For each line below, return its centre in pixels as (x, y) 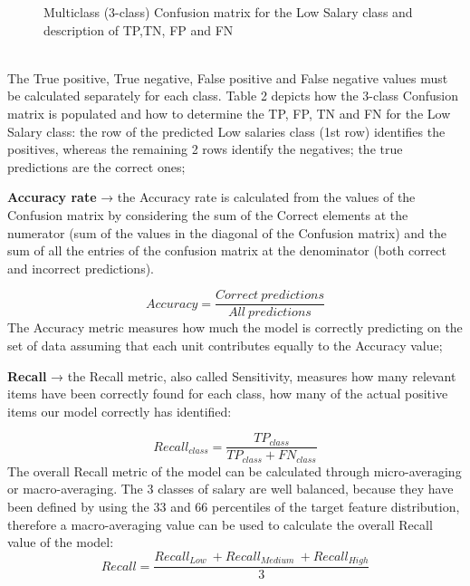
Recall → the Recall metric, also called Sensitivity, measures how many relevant (232, 375)
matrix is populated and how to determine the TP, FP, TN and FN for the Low (229, 113)
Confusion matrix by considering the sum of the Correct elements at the (208, 214)
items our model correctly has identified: (120, 411)
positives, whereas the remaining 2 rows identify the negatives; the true (205, 149)
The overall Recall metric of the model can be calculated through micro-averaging (235, 471)
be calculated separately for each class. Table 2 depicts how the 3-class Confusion (233, 96)
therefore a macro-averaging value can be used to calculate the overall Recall (220, 524)
